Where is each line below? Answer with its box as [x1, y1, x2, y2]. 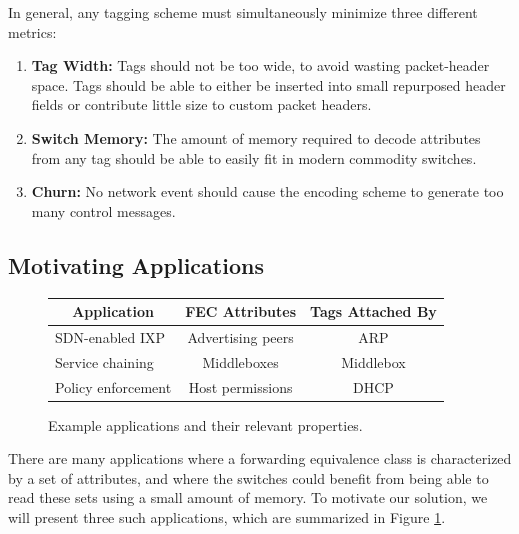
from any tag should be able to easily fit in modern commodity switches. [31, 147, 477, 168]
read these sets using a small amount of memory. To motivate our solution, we [8, 487, 488, 508]
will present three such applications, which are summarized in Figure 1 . [8, 507, 446, 528]
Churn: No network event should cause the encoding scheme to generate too [31, 181, 504, 202]
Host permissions [188, 376, 293, 397]
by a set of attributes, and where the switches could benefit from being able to [8, 467, 489, 488]
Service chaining [55, 351, 154, 372]
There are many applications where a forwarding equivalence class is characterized [8, 448, 512, 469]
